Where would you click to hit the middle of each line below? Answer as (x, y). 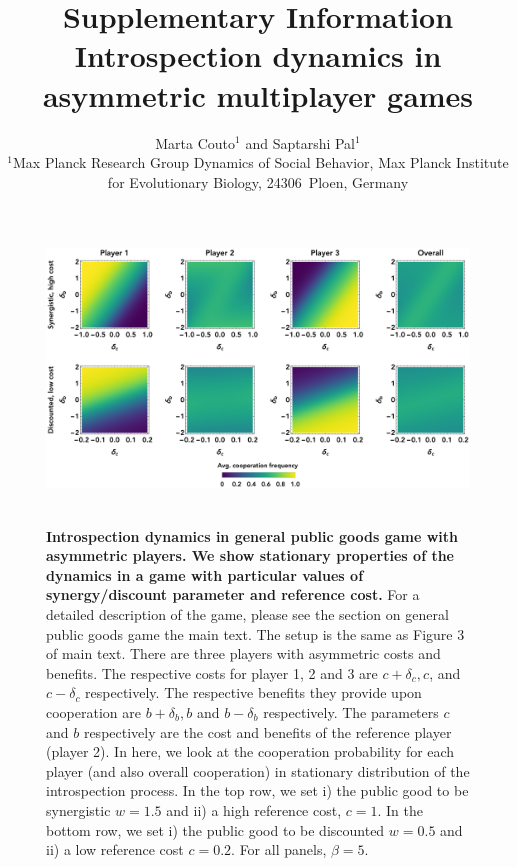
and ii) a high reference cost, (254, 809)
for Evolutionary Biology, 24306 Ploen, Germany (258, 181)
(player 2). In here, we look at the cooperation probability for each (250, 751)
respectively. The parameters (351, 711)
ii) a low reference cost (115, 849)
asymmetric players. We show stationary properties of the (250, 555)
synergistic (78, 809)
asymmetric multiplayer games (258, 94)
